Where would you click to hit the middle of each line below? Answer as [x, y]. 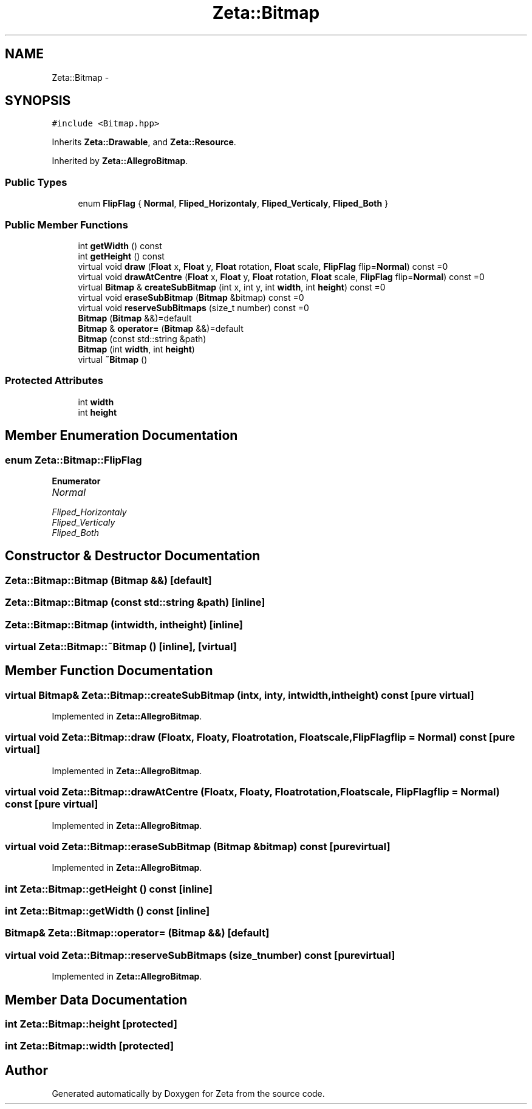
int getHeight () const [121, 256]
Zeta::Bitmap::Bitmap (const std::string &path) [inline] [135, 603]
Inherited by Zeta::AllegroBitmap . [120, 161]
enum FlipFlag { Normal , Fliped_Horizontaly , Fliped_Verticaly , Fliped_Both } [233, 204]
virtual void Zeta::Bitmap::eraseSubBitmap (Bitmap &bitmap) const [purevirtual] [198, 846]
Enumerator [76, 481]
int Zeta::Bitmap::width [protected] [90, 1046]
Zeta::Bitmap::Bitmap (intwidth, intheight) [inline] [124, 624]
